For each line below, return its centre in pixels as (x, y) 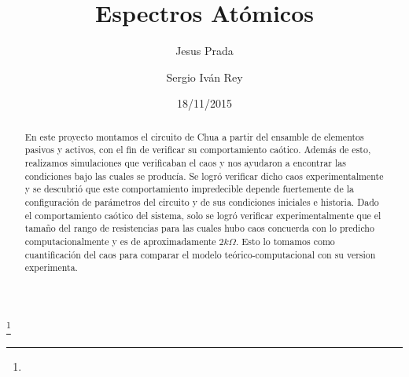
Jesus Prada (204, 51)
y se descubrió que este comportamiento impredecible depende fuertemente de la (189, 189)
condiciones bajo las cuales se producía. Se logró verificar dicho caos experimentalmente (204, 176)
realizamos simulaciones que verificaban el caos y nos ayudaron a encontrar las (185, 163)
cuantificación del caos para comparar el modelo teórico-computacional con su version (200, 254)
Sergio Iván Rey (204, 77)
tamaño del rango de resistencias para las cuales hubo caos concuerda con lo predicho (199, 228)
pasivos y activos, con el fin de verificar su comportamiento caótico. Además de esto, (198, 150)
